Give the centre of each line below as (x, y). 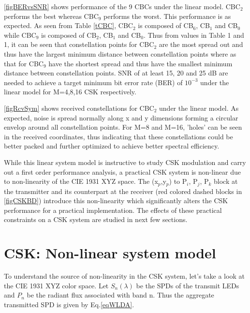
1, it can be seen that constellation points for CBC (79, 44)
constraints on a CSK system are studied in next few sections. (96, 219)
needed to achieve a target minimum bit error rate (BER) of (93, 82)
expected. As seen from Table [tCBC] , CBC (68, 25)
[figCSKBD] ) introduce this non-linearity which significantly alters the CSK (116, 201)
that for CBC (24, 63)
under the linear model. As (199, 108)
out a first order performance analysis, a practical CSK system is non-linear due (122, 171)
